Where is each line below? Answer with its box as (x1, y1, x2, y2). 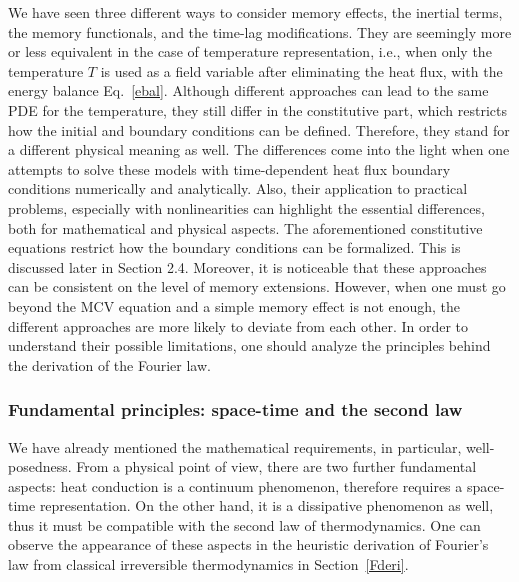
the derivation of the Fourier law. (8, 354, 211, 375)
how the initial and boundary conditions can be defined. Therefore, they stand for (8, 119, 510, 140)
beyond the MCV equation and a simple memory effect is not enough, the (8, 295, 461, 316)
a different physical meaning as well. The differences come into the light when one (8, 139, 510, 160)
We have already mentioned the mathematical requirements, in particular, (8, 436, 462, 457)
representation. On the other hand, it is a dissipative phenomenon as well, (39, 495, 494, 516)
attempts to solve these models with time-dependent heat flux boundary (8, 158, 451, 179)
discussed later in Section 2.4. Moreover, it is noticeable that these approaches (8, 256, 487, 277)
